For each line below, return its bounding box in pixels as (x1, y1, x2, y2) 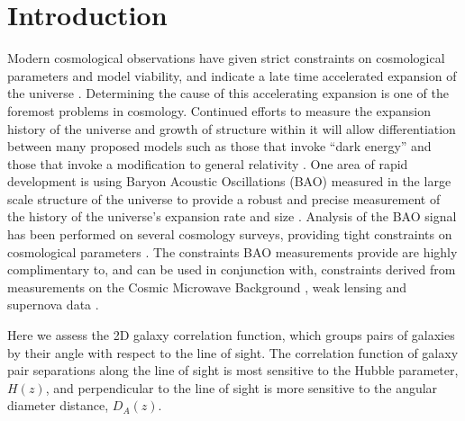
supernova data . (7, 295, 99, 314)
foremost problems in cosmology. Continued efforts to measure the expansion (7, 101, 431, 120)
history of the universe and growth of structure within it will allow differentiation (7, 119, 456, 138)
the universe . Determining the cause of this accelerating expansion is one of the (7, 84, 449, 103)
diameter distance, (7, 396, 109, 415)
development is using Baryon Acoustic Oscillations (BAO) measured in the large (7, 172, 451, 191)
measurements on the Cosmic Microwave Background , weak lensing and (7, 277, 407, 296)
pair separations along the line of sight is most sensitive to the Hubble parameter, (7, 361, 459, 380)
